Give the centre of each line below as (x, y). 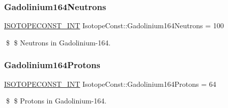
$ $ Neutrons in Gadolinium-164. (58, 42)
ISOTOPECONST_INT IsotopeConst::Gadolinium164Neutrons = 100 (114, 25)
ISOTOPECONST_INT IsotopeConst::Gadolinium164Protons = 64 (110, 84)
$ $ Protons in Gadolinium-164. (56, 101)
